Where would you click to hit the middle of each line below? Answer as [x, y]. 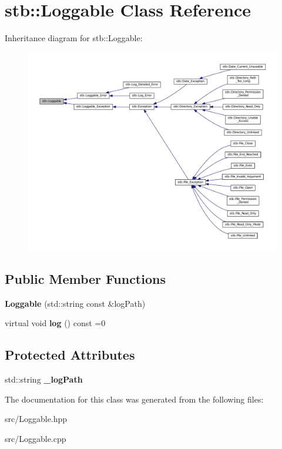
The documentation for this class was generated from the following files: [134, 399]
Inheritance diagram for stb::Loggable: [74, 38]
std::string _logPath [44, 379]
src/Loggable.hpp [36, 419]
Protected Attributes [70, 355]
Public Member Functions [85, 278]
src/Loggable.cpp [36, 438]
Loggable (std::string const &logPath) [75, 303]
